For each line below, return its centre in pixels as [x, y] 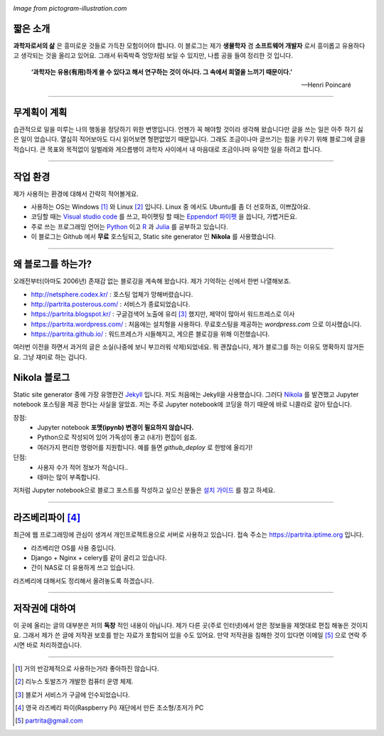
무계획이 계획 [40, 112]
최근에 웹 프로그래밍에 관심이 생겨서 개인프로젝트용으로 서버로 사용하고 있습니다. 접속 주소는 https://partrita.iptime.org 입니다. [188, 535]
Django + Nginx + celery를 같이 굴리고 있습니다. [99, 557]
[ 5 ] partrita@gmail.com [49, 721]
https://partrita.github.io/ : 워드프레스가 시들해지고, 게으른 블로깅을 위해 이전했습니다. [150, 334]
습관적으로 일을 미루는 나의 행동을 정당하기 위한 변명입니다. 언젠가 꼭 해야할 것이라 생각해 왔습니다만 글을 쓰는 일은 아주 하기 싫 [188, 129]
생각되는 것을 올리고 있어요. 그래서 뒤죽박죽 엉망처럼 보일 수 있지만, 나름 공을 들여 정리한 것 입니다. [156, 56]
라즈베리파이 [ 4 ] [47, 518]
